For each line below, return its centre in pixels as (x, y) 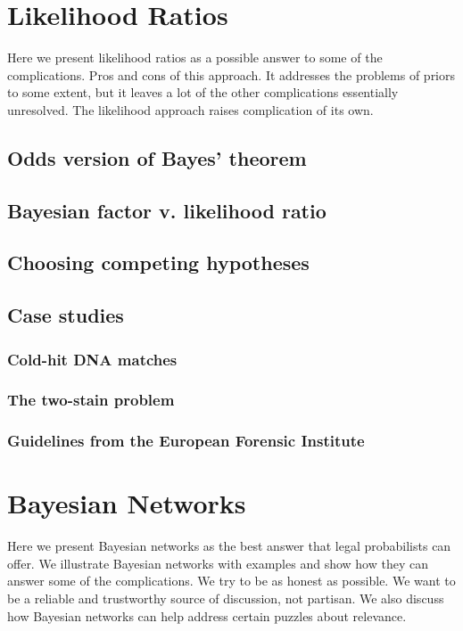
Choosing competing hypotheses (158, 262)
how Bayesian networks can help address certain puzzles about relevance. (207, 615)
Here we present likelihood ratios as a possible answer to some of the (195, 57)
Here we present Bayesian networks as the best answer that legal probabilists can (229, 546)
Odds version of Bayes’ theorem (157, 157)
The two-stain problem (91, 400)
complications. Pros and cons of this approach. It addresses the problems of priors (231, 74)
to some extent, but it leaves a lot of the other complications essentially (203, 92)
